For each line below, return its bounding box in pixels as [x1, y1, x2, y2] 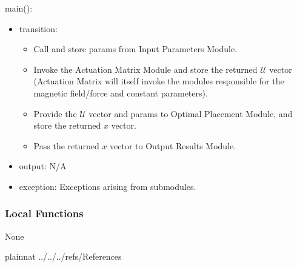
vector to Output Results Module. [110, 139, 236, 152]
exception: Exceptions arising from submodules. [19, 180, 196, 192]
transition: [19, 22, 58, 35]
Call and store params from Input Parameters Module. [33, 42, 238, 55]
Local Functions [5, 206, 84, 221]
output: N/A [19, 160, 67, 172]
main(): [5, 2, 33, 14]
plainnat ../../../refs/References [5, 250, 122, 263]
